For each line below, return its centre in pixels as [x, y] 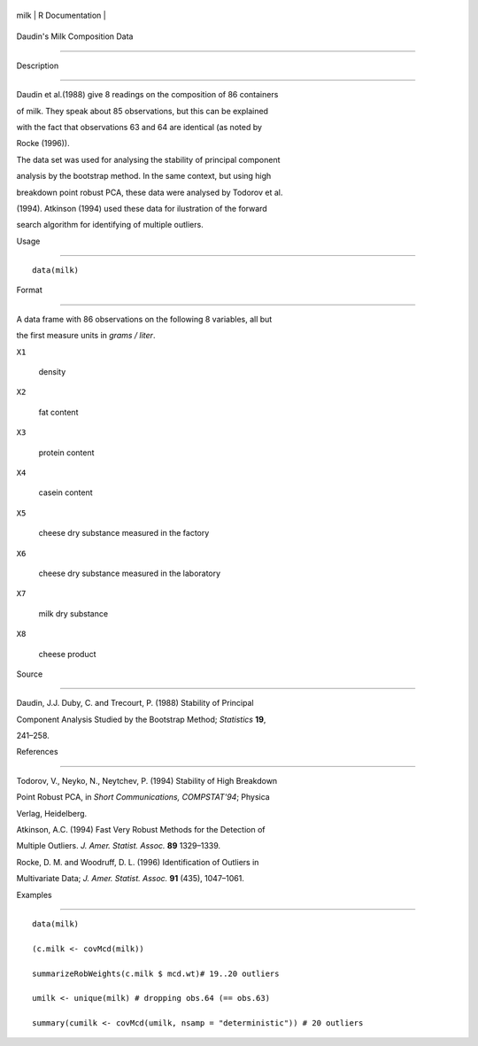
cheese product [67, 654]
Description [38, 66]
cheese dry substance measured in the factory [124, 533]
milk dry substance [73, 613]
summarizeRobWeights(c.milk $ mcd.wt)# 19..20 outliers [156, 973]
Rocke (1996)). [43, 143]
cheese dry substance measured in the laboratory [130, 573]
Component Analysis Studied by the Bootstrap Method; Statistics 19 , [141, 719]
